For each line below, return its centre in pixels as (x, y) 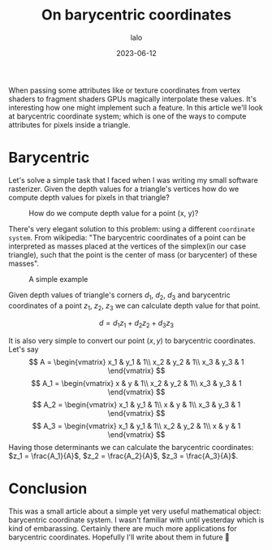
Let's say (24, 349)
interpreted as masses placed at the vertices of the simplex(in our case (127, 246)
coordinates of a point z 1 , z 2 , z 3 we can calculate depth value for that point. (134, 306)
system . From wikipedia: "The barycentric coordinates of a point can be (127, 237)
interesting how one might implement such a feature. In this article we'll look (136, 107)
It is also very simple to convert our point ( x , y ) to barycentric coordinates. (132, 341)
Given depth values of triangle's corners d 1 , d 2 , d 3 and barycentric (119, 296)
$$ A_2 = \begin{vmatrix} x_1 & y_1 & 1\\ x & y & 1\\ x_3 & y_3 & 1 (136, 405)
